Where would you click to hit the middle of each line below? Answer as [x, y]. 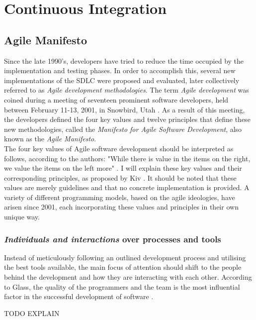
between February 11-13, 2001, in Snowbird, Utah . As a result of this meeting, [125, 109]
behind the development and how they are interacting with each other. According [128, 277]
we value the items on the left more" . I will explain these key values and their [123, 168]
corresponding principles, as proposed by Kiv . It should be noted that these [120, 177]
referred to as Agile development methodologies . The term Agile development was [127, 90]
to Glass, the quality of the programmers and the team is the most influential [122, 286]
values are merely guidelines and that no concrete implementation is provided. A [127, 187]
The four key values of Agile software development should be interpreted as [119, 148]
